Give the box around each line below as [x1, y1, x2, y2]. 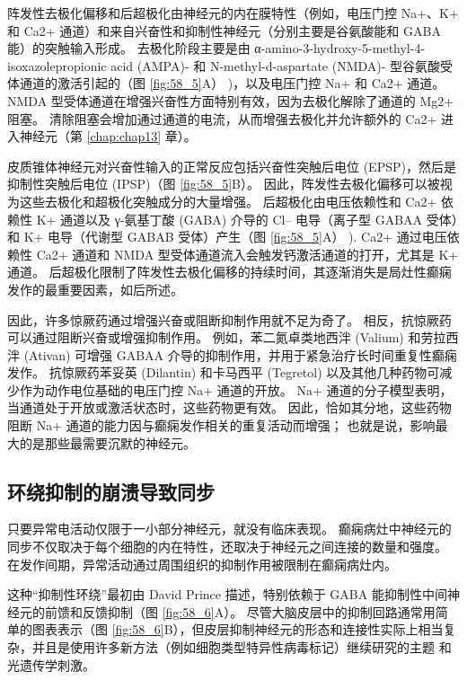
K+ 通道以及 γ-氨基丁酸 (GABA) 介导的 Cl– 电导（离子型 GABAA [36, 209, 423, 228]
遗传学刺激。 [19, 655, 95, 674]
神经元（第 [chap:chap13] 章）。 [19, 127, 197, 146]
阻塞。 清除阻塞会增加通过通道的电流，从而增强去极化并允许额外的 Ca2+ [7, 109, 437, 128]
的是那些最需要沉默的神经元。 [19, 433, 196, 452]
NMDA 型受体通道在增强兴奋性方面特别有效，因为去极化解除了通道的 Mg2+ [7, 91, 454, 110]
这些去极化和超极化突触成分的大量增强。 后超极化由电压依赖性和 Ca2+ [19, 191, 437, 210]
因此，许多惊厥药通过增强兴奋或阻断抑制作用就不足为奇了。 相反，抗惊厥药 [7, 310, 452, 329]
